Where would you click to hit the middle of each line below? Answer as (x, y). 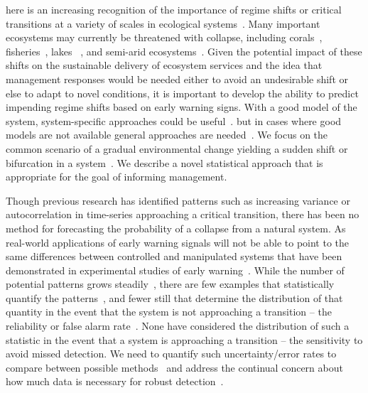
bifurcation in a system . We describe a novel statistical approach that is (164, 162)
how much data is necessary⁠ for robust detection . (115, 381)
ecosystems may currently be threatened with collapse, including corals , (164, 37)
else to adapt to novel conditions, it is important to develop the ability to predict (182, 93)
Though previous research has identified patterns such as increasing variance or (178, 200)
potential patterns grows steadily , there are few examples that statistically (170, 284)
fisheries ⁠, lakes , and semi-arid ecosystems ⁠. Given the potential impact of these (184, 51)
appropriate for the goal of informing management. (117, 177)
